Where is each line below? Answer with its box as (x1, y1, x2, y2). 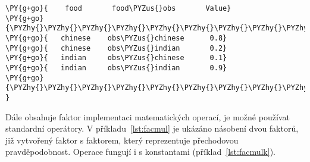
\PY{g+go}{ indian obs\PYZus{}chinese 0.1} (5, 54, 227, 63)
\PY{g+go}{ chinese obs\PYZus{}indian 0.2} (5, 43, 227, 52)
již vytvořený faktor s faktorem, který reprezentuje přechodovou (5, 133, 239, 146)
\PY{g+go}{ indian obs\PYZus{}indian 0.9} (5, 63, 227, 72)
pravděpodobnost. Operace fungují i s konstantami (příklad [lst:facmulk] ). (5, 145, 275, 158)
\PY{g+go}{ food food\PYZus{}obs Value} (5, 4, 231, 13)
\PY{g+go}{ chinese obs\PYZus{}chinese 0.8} (5, 33, 227, 42)
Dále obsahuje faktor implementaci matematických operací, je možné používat (5, 110, 290, 123)
